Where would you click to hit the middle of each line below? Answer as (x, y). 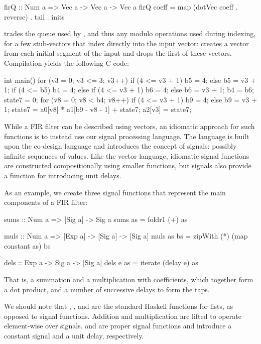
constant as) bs (27, 245)
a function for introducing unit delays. (63, 175)
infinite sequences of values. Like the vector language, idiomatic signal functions (127, 155)
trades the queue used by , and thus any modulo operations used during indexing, (130, 33)
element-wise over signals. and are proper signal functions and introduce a (118, 326)
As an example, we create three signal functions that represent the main (115, 192)
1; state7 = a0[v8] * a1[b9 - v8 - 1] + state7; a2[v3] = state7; (98, 109)
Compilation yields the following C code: (67, 63)
